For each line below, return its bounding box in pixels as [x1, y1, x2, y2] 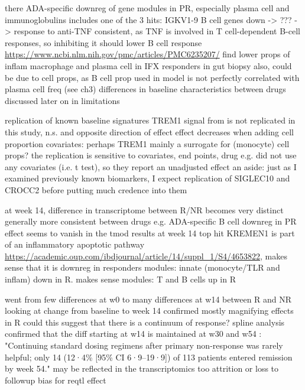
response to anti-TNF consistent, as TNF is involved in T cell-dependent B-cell [14, 25, 300, 37]
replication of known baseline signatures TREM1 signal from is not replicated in [5, 114, 296, 126]
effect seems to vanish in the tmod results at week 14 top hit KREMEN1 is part [5, 226, 295, 239]
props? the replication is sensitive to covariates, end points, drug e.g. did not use [5, 149, 297, 161]
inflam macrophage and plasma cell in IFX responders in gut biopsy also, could [5, 59, 292, 71]
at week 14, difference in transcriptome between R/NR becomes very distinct [5, 203, 284, 216]
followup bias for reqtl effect [5, 373, 106, 386]
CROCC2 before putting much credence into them [5, 183, 187, 196]
